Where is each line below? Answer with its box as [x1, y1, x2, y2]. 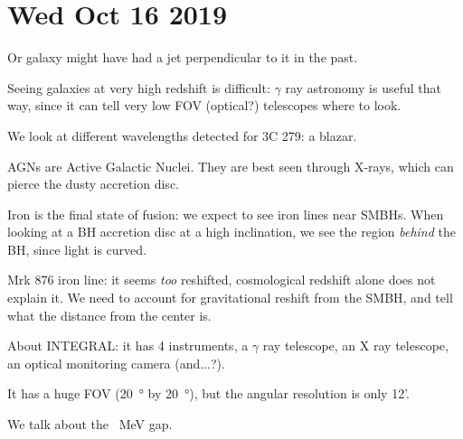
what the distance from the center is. [7, 305, 212, 324]
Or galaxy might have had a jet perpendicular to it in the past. [7, 48, 358, 67]
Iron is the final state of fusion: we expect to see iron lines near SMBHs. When [7, 204, 444, 223]
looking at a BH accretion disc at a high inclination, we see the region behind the [7, 222, 456, 241]
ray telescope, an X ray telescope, [262, 336, 449, 355]
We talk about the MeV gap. [7, 415, 173, 434]
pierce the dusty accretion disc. [7, 174, 179, 193]
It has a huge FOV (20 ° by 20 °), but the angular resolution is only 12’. [7, 384, 411, 403]
